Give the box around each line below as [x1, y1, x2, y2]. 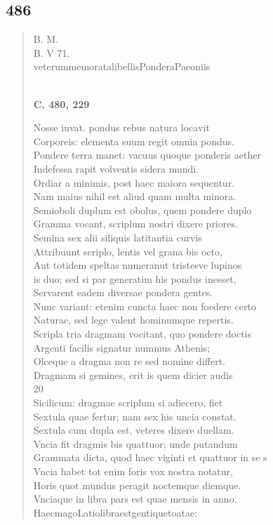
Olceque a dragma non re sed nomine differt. [33, 354, 225, 368]
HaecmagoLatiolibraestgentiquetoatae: [33, 505, 198, 519]
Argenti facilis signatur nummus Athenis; [33, 340, 211, 354]
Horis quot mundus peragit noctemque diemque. [33, 477, 241, 492]
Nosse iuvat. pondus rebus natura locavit [33, 120, 210, 135]
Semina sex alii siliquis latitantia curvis [33, 230, 202, 244]
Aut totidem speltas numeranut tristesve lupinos [33, 258, 242, 272]
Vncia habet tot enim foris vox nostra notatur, [33, 464, 233, 479]
